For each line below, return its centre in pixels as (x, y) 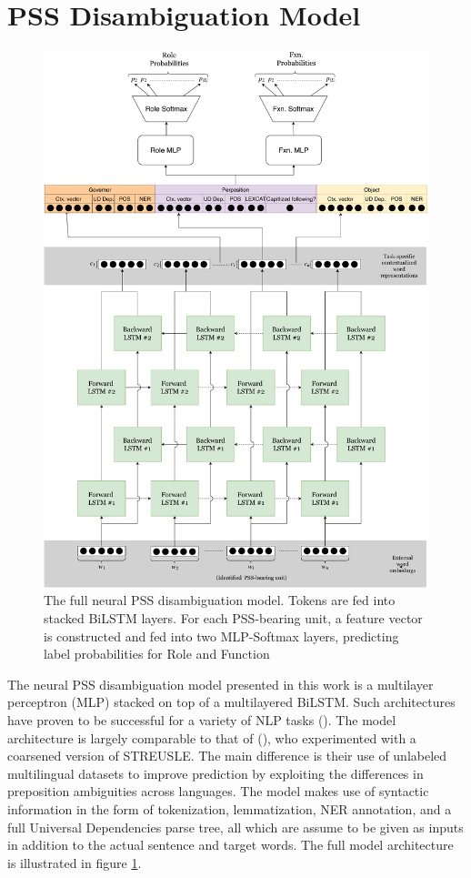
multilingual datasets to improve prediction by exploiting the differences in (215, 773)
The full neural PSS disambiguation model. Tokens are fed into (220, 600)
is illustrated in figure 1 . (75, 862)
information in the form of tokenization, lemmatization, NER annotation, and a (230, 808)
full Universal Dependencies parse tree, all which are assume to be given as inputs (235, 827)
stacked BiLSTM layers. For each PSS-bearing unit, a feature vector (233, 618)
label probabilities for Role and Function (157, 654)
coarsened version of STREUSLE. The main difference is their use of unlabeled (227, 756)
